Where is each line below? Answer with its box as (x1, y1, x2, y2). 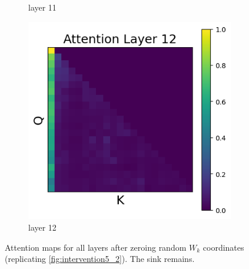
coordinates (202, 241, 244, 253)
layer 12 (28, 221, 57, 234)
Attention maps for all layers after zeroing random (5, 241, 187, 253)
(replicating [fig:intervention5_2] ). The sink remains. (5, 252, 195, 265)
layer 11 (28, 1, 57, 13)
